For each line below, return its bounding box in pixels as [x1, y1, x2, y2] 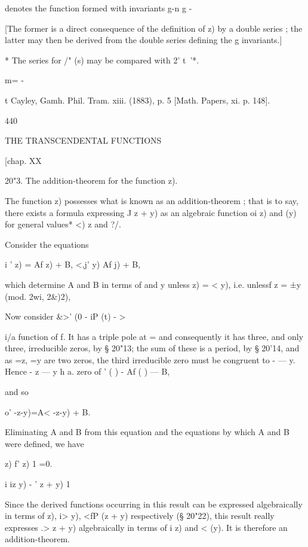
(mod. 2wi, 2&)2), [5, 290, 71, 302]
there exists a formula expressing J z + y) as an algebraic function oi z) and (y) [5, 206, 297, 218]
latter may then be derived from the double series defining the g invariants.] [5, 34, 282, 46]
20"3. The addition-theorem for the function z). [5, 174, 178, 187]
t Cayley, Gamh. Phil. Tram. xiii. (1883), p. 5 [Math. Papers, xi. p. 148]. [5, 93, 270, 106]
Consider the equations [5, 238, 89, 250]
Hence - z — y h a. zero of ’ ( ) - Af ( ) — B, [5, 365, 170, 378]
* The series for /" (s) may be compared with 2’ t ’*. [5, 53, 199, 66]
